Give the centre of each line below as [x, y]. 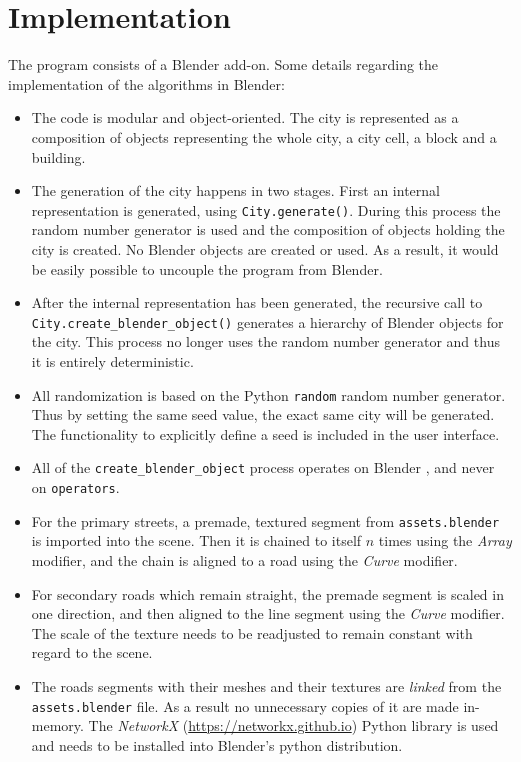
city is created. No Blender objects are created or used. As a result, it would [265, 248]
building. [58, 156]
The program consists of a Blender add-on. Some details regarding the [223, 64]
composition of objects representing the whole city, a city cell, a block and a [264, 136]
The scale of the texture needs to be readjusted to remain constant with [252, 632]
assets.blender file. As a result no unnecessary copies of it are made [245, 705]
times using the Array [445, 540]
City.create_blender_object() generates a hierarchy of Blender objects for [267, 321]
